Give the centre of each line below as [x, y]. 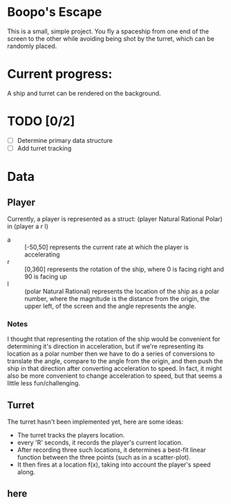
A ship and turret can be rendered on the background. [84, 93]
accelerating [42, 254]
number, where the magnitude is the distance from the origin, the [117, 298]
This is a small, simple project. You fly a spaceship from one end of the [108, 31]
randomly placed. [32, 46]
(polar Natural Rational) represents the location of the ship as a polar [122, 291]
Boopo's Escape [55, 12]
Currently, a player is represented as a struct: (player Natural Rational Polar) [115, 218]
